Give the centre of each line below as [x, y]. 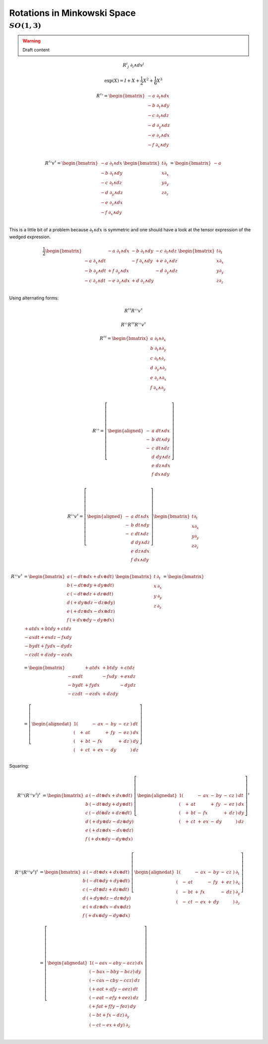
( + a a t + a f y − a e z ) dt [114, 989]
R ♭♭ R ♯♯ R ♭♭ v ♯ [134, 324]
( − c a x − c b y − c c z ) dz [115, 980]
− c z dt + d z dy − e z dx [49, 654]
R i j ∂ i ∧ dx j [133, 65]
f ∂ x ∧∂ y [158, 388]
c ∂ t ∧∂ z [158, 359]
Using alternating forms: [34, 298]
